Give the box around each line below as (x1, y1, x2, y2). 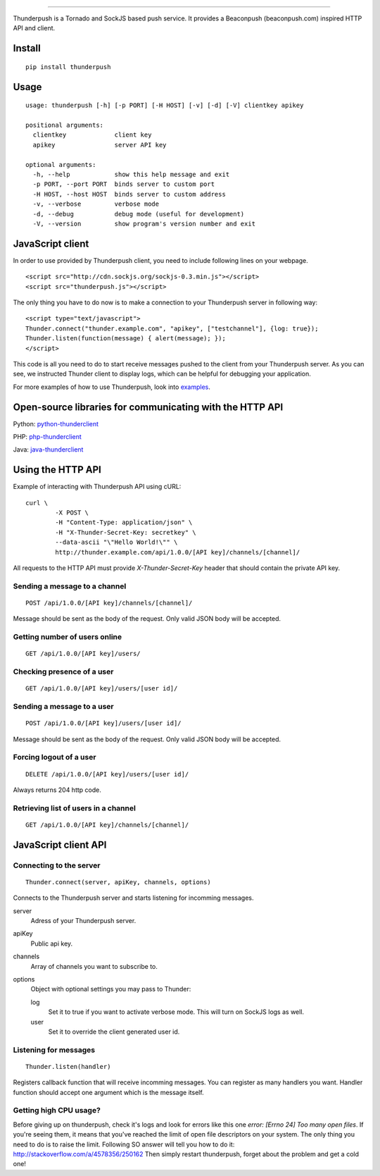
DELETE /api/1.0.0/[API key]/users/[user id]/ (25, 770, 189, 778)
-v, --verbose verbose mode (32, 200, 160, 208)
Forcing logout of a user (13, 753, 96, 762)
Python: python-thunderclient (13, 419, 99, 428)
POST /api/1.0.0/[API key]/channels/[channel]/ (25, 599, 193, 607)
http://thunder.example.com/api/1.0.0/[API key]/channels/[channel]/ (55, 548, 300, 556)
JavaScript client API (13, 838, 107, 850)
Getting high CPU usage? (13, 1106, 101, 1115)
